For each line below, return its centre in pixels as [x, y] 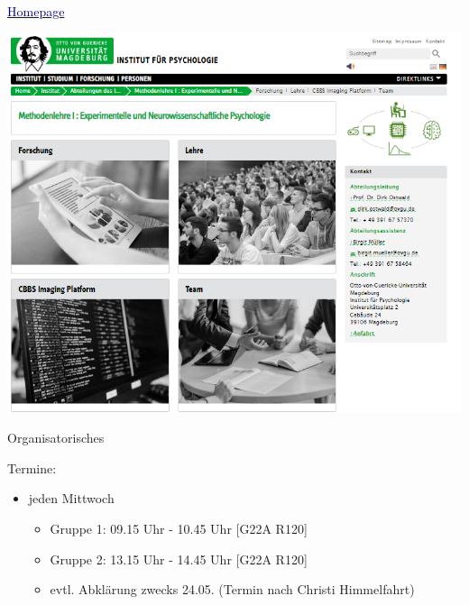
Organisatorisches [56, 438]
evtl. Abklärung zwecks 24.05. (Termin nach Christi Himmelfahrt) [232, 589]
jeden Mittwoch [71, 498]
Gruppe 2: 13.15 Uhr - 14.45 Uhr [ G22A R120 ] [179, 559]
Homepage [36, 11]
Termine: [32, 467]
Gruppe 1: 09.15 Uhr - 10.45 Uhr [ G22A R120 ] [179, 529]
